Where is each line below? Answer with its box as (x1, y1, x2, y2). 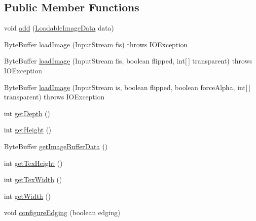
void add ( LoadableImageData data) (4, 23, 114, 33)
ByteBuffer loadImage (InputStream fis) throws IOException (4, 39, 188, 49)
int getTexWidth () (4, 174, 62, 185)
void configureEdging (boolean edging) (4, 207, 120, 218)
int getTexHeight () (4, 158, 63, 168)
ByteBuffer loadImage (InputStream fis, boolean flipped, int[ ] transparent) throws (4, 56, 253, 66)
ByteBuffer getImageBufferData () (4, 141, 108, 151)
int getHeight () (4, 125, 52, 135)
